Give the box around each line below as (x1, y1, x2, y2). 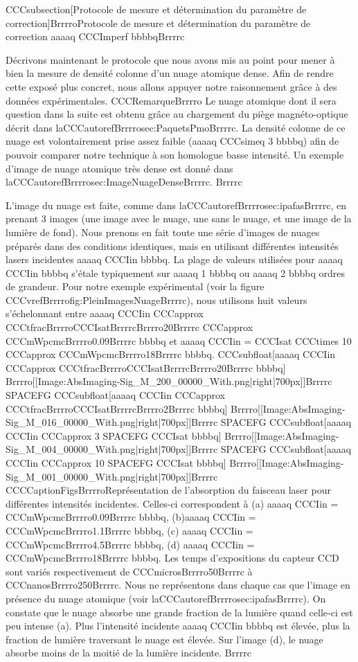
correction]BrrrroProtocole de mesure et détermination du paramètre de (6, 15, 311, 30)
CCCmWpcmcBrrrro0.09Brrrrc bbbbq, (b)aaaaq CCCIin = (6, 510, 256, 524)
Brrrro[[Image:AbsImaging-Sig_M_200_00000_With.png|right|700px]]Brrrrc (6, 374, 332, 388)
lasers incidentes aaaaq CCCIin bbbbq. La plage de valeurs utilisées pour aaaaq (6, 252, 343, 267)
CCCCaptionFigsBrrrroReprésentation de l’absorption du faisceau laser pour (6, 483, 331, 497)
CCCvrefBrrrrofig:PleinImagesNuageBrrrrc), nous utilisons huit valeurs (6, 292, 307, 307)
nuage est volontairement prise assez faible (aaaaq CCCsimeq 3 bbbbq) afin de (6, 134, 339, 148)
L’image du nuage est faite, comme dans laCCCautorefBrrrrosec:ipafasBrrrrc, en (6, 197, 346, 212)
